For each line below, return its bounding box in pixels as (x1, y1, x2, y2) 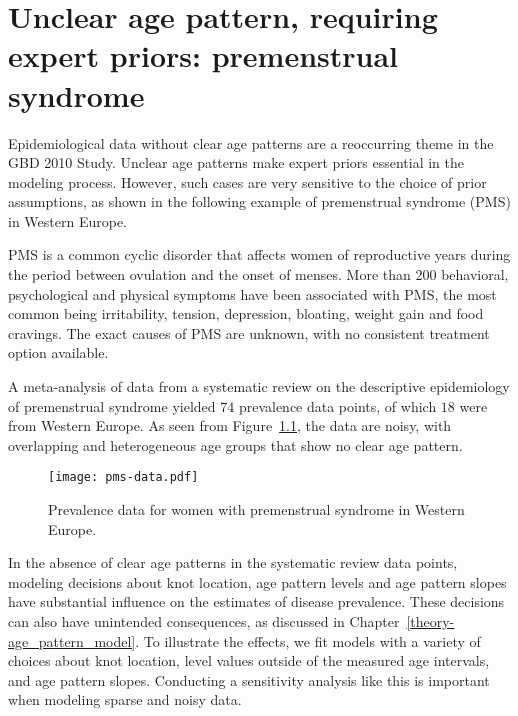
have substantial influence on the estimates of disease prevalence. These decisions (8, 591, 505, 612)
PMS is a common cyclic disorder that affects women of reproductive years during (8, 244, 511, 265)
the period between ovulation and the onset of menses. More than (8, 264, 411, 285)
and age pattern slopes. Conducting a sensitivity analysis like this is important (8, 669, 490, 690)
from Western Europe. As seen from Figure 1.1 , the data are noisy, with (8, 415, 452, 436)
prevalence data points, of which (238, 395, 437, 416)
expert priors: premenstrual (8, 35, 399, 76)
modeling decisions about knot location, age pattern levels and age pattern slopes (8, 571, 507, 592)
